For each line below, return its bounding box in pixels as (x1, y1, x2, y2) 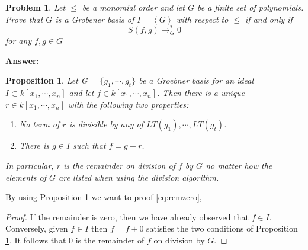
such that (73, 139, 106, 152)
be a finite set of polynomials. (197, 1, 304, 13)
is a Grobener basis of (55, 12, 134, 25)
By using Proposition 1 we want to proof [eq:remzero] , (5, 191, 202, 203)
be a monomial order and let (82, 1, 185, 13)
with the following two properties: (68, 98, 189, 110)
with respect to (176, 12, 229, 25)
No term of (19, 118, 60, 130)
